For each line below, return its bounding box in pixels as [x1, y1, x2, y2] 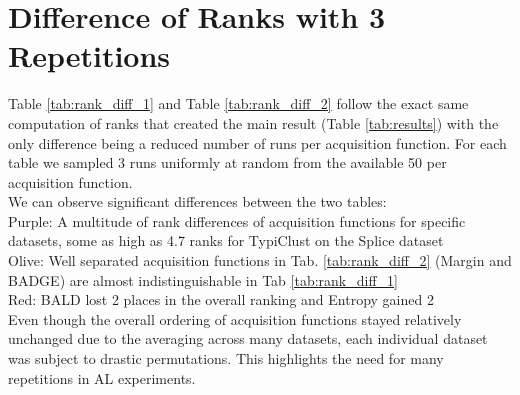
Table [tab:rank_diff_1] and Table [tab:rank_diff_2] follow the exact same [8, 93, 469, 114]
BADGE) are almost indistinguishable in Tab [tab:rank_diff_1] [8, 269, 398, 290]
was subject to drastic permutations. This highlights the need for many [8, 348, 444, 369]
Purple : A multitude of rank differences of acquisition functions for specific [8, 210, 466, 231]
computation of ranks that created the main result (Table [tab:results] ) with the [8, 112, 499, 133]
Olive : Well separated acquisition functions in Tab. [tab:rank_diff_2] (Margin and [8, 250, 512, 271]
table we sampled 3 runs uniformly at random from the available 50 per [8, 152, 447, 173]
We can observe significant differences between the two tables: [8, 191, 387, 212]
